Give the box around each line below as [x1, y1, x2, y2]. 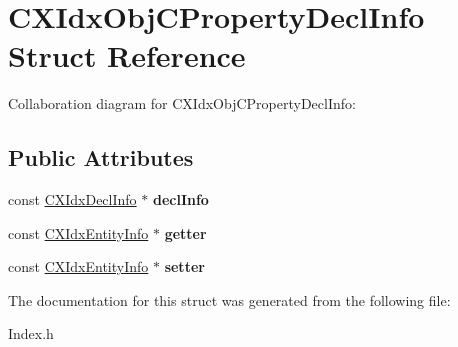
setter [164, 256, 205, 277]
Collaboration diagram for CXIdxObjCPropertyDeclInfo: [8, 93, 356, 114]
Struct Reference [8, 35, 246, 76]
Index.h [8, 323, 54, 344]
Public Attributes [8, 142, 194, 173]
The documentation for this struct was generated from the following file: [8, 289, 451, 310]
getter [164, 222, 207, 243]
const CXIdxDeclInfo [8, 189, 137, 210]
